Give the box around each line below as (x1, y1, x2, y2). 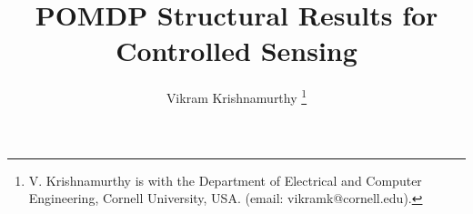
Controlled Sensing (116, 32, 357, 69)
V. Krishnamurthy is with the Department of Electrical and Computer (28, 170, 422, 189)
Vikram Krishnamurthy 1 (166, 86, 307, 107)
